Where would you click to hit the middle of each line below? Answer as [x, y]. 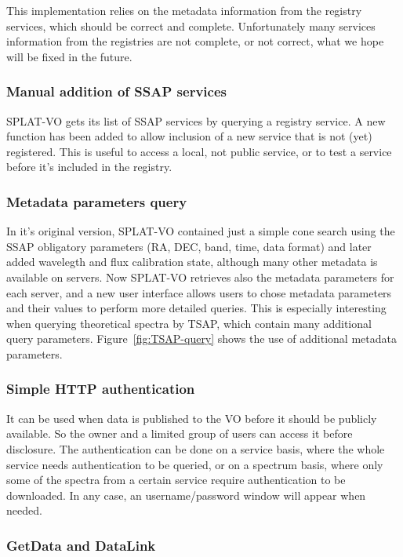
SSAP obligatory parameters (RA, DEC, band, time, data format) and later [189, 246]
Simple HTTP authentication [101, 389]
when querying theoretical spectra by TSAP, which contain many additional [189, 323]
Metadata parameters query [97, 201]
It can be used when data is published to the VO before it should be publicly [192, 418]
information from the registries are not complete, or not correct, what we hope [195, 41]
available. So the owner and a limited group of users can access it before [180, 433]
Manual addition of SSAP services [116, 91]
